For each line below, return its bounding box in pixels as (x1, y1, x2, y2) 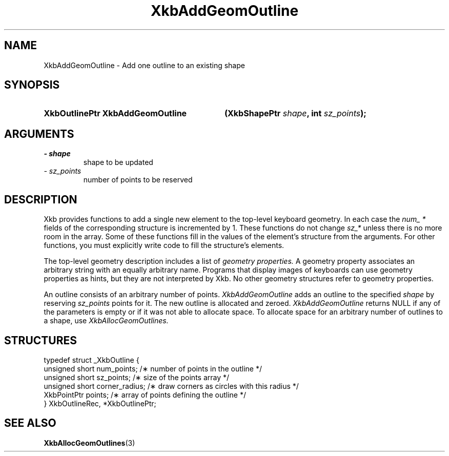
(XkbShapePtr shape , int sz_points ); (224, 108, 366, 119)
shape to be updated (83, 158, 153, 167)
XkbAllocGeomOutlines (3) (44, 438, 135, 447)
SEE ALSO (4, 417, 56, 430)
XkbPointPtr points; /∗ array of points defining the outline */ (44, 390, 246, 399)
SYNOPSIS (4, 78, 60, 92)
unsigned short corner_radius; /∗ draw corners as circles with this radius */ (44, 381, 299, 390)
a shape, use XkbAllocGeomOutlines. (44, 316, 169, 325)
